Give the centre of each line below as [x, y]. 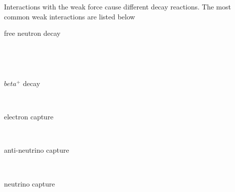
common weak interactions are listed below [70, 16]
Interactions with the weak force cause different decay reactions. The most [117, 6]
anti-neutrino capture [37, 150]
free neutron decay [32, 33]
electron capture [29, 117]
